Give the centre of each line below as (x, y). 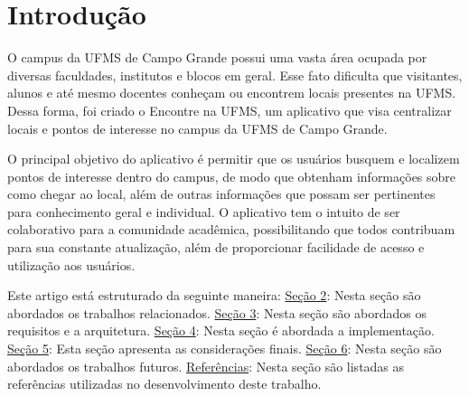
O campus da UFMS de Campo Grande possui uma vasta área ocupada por (217, 57)
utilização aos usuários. (71, 264)
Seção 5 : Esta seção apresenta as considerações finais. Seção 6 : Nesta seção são (225, 349)
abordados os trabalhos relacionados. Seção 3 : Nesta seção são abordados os (217, 312)
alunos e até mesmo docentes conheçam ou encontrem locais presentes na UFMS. (232, 93)
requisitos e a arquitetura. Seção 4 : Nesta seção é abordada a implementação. (221, 330)
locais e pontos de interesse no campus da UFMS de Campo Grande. (197, 128)
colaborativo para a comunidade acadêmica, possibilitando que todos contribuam (231, 229)
